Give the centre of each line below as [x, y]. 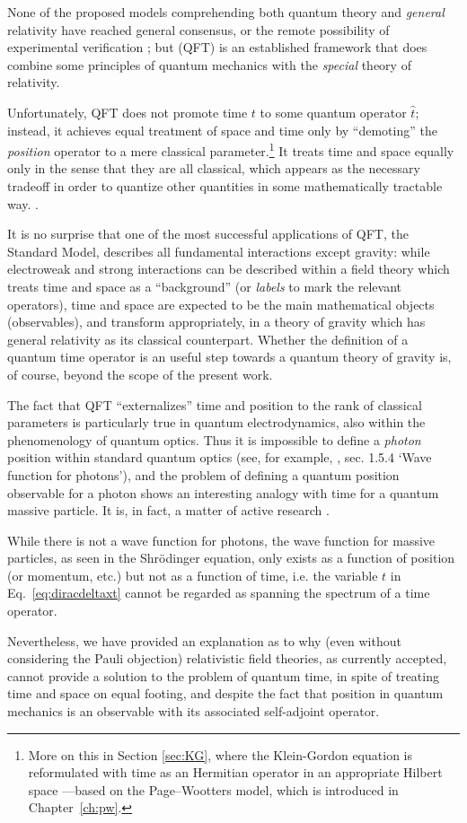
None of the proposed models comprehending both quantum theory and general [226, 12]
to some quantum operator [333, 112]
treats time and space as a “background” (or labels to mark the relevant [204, 286]
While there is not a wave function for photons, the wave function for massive [221, 540]
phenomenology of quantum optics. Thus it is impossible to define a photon [214, 439]
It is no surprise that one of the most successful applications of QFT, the [208, 234]
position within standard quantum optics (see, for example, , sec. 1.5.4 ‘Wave [220, 457]
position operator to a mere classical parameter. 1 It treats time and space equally [231, 149]
